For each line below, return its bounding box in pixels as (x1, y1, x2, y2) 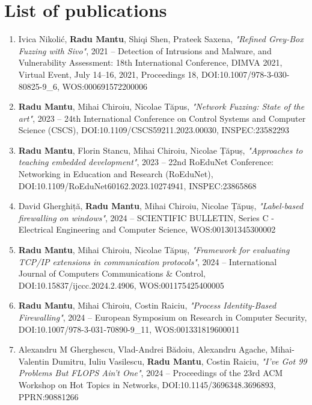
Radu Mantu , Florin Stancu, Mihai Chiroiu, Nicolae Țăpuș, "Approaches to (18, 143, 303, 156)
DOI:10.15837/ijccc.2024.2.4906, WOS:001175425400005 (18, 278, 224, 291)
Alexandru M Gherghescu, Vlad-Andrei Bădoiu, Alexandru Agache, (18, 343, 268, 356)
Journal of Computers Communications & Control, (18, 267, 206, 280)
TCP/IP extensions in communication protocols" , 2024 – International (18, 255, 277, 268)
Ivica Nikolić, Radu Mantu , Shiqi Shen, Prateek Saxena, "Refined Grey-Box (18, 33, 304, 45)
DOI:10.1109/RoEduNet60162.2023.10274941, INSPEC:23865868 (18, 179, 257, 192)
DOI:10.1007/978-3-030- (201, 67, 290, 80)
